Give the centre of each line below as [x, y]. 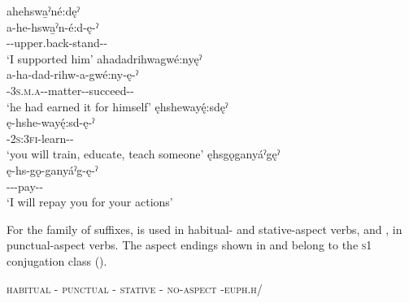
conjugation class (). [57, 260]
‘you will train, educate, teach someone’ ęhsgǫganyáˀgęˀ [144, 154]
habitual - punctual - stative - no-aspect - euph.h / [135, 288]
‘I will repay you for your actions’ [90, 202]
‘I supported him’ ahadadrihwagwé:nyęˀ [104, 58]
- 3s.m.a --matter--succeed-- [70, 90]
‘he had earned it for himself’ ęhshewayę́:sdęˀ [117, 106]
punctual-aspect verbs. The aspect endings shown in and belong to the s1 [189, 245]
